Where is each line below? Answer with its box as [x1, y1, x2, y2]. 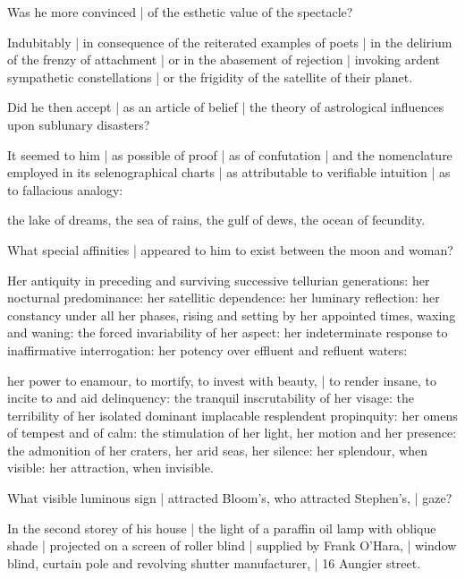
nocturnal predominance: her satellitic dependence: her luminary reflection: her [7, 288, 440, 307]
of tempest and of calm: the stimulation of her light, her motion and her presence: [7, 423, 457, 442]
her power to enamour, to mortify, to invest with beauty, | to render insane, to [7, 370, 436, 389]
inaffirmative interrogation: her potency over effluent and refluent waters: [7, 340, 408, 359]
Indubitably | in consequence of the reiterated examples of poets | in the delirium [7, 32, 452, 51]
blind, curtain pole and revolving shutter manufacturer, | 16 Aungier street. [7, 553, 421, 572]
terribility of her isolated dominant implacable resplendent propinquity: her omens [7, 405, 458, 424]
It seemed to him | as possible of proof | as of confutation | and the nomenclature [7, 145, 452, 164]
